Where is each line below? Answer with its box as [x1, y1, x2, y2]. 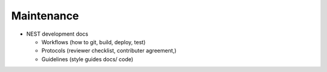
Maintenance [11, 9, 79, 22]
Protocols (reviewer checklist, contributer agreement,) [41, 47, 177, 54]
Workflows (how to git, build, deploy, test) [41, 38, 146, 45]
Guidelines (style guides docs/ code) [41, 55, 133, 63]
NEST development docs [26, 30, 88, 38]
